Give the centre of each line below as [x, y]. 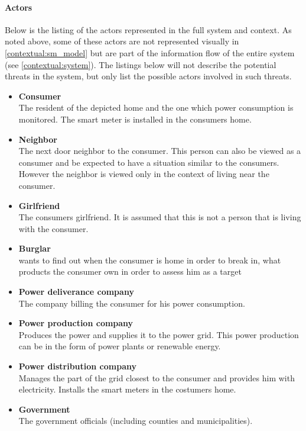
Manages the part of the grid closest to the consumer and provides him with [157, 377]
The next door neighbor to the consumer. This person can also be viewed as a [160, 151]
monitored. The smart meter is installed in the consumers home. [135, 119]
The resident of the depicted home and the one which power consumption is [156, 107]
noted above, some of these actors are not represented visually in [122, 41]
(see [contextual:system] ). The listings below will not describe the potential [141, 64]
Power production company [76, 323]
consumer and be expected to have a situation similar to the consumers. [149, 162]
